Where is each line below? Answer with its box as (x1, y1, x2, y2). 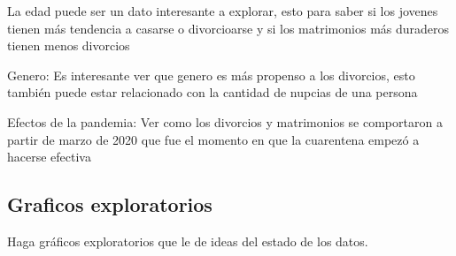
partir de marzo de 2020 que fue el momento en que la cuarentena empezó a (7, 130, 420, 148)
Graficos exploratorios (7, 191, 213, 218)
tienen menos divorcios (7, 36, 130, 55)
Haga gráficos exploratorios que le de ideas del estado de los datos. (7, 231, 368, 250)
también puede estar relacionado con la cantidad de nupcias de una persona (7, 83, 418, 102)
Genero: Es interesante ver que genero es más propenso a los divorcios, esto (7, 65, 415, 84)
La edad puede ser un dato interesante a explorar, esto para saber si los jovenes (7, 2, 438, 19)
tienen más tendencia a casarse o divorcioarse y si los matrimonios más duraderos (7, 19, 450, 37)
